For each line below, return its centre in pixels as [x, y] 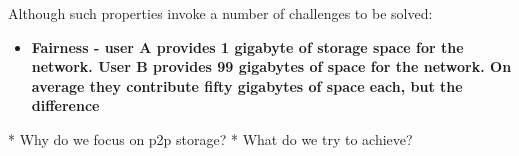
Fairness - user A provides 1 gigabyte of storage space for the [247, 46]
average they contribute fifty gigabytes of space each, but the [247, 85]
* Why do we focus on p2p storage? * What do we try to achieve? [210, 138]
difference [65, 105]
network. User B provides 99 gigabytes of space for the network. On [271, 66]
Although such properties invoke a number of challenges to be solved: [220, 13]
